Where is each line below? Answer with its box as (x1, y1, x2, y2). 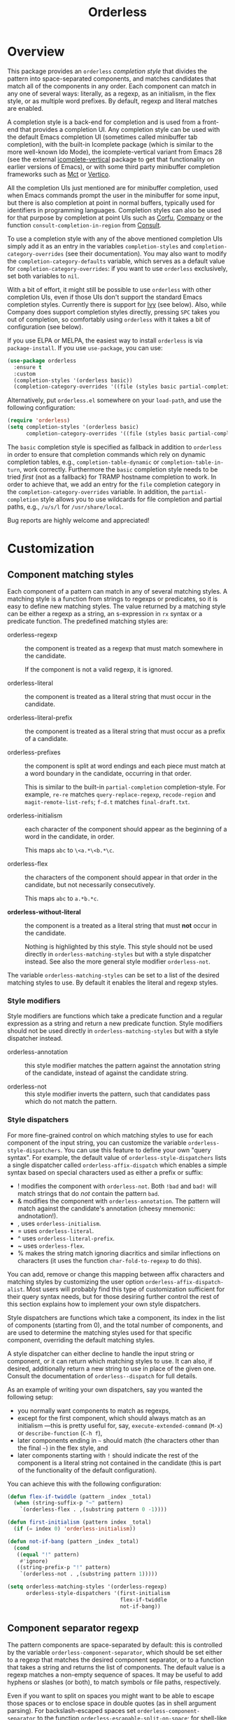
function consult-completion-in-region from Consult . (7, 220, 162, 229)
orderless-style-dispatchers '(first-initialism (25, 1590, 171, 1597)
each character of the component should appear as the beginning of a (24, 825, 227, 833)
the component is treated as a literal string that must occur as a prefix (24, 727, 226, 735)
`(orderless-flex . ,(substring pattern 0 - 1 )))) (20, 1506, 168, 1513)
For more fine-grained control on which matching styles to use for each (7, 1131, 213, 1139)
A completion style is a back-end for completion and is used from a (7, 117, 201, 126)
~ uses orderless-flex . (17, 1241, 85, 1250)
